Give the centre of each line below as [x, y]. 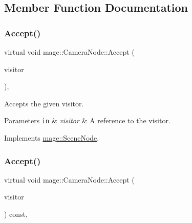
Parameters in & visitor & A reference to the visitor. [87, 120]
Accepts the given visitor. [44, 103]
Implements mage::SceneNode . [52, 138]
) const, [16, 214]
